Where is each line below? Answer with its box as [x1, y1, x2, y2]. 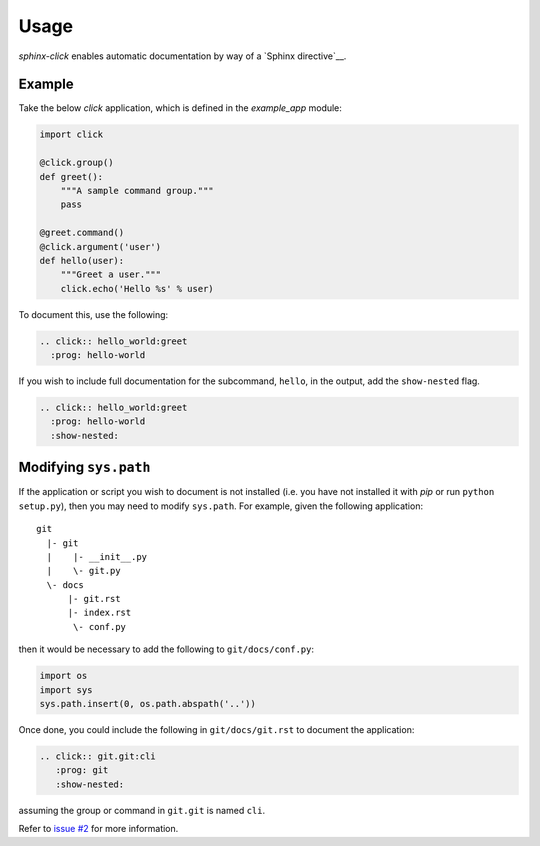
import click [39, 129, 104, 140]
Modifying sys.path [18, 459, 151, 476]
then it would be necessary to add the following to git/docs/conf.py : [18, 643, 315, 655]
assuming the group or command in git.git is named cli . [18, 804, 265, 816]
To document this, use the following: [18, 308, 169, 320]
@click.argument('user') [39, 241, 162, 252]
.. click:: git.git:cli [39, 750, 157, 762]
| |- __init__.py [46, 551, 148, 562]
